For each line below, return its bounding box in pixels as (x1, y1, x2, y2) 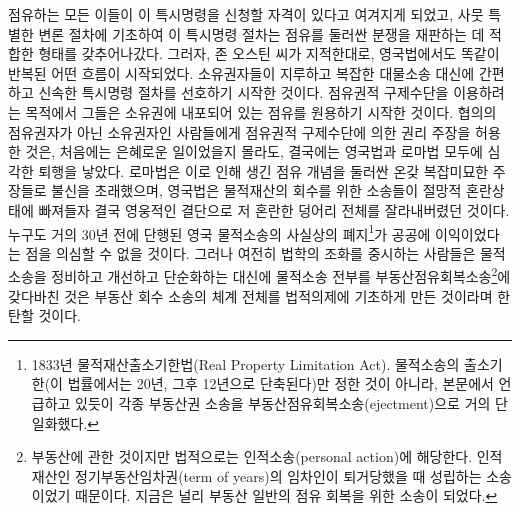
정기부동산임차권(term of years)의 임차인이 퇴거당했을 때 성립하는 (75, 465, 482, 486)
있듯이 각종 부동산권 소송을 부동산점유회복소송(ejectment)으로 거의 (75, 393, 491, 413)
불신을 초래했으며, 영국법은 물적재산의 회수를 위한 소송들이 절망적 (51, 180, 462, 201)
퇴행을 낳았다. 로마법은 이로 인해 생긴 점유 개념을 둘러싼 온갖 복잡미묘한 (38, 160, 489, 181)
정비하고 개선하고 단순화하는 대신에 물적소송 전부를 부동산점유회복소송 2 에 (51, 263, 511, 287)
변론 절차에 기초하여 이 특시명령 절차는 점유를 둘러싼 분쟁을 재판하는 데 (38, 23, 485, 44)
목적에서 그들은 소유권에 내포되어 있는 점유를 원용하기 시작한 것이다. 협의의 (25, 101, 497, 122)
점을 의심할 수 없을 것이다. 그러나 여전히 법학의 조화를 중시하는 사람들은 (25, 242, 476, 263)
